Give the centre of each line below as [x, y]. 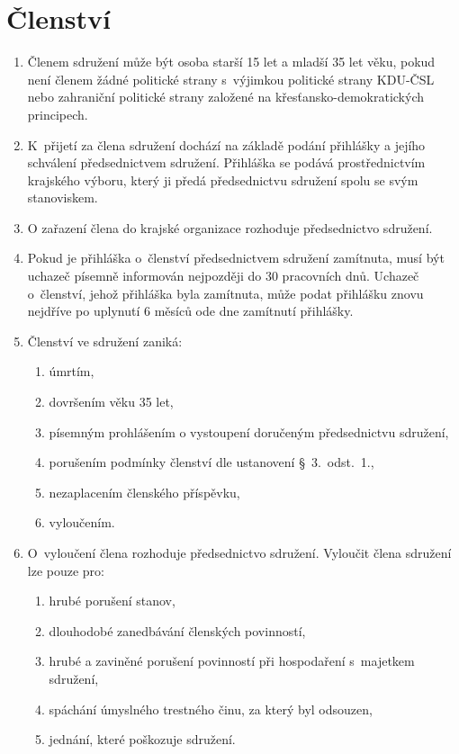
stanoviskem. [63, 197]
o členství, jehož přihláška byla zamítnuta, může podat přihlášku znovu [225, 293]
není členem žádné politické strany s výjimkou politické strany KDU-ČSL [231, 79]
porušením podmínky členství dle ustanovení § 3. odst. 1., [211, 462]
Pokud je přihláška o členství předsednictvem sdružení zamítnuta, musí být [236, 258]
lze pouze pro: [66, 570]
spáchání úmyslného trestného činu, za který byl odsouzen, [211, 709]
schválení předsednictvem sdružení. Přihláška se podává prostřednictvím [226, 162]
